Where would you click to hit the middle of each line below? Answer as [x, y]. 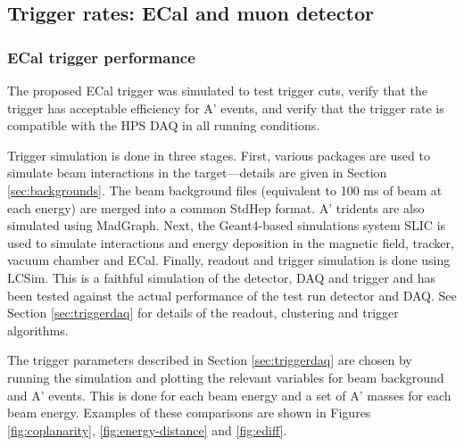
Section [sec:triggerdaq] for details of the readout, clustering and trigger [203, 313]
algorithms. [38, 330]
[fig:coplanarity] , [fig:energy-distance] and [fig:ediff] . [147, 429]
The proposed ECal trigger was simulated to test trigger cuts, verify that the [217, 90]
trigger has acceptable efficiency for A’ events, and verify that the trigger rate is [226, 107]
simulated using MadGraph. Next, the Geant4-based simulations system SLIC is [227, 225]
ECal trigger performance [101, 57]
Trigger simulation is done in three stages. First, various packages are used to [219, 155]
